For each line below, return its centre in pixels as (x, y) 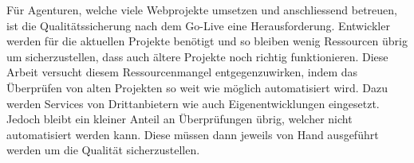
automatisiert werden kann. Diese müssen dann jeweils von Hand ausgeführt (193, 134)
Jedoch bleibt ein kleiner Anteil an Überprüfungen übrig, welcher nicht (179, 119)
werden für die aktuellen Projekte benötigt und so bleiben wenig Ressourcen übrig (207, 41)
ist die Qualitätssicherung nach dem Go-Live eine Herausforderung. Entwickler (198, 25)
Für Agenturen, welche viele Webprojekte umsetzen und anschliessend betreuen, (202, 10)
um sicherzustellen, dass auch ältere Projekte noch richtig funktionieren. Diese (197, 56)
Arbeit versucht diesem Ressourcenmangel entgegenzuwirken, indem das (182, 72)
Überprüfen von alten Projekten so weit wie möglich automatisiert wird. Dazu (197, 87)
